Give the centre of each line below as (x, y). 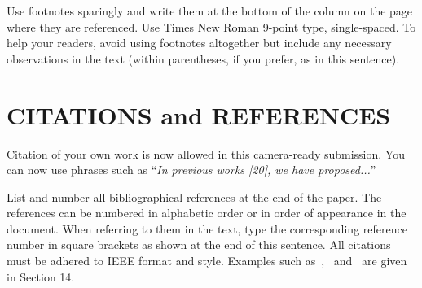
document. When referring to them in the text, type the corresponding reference (207, 228)
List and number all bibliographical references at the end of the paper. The (194, 196)
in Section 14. (41, 276)
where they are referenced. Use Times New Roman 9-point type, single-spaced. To (211, 26)
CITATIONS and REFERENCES (199, 114)
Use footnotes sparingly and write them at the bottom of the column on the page (210, 11)
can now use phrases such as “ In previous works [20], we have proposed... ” (191, 170)
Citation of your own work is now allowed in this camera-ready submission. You (206, 153)
